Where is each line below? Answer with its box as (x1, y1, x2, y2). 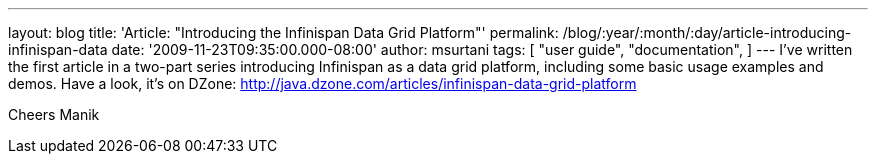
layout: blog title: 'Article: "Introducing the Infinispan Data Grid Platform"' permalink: (8, 24, 559, 41)
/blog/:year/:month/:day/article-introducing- (562, 24, 852, 41)
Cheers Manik (8, 106, 100, 123)
